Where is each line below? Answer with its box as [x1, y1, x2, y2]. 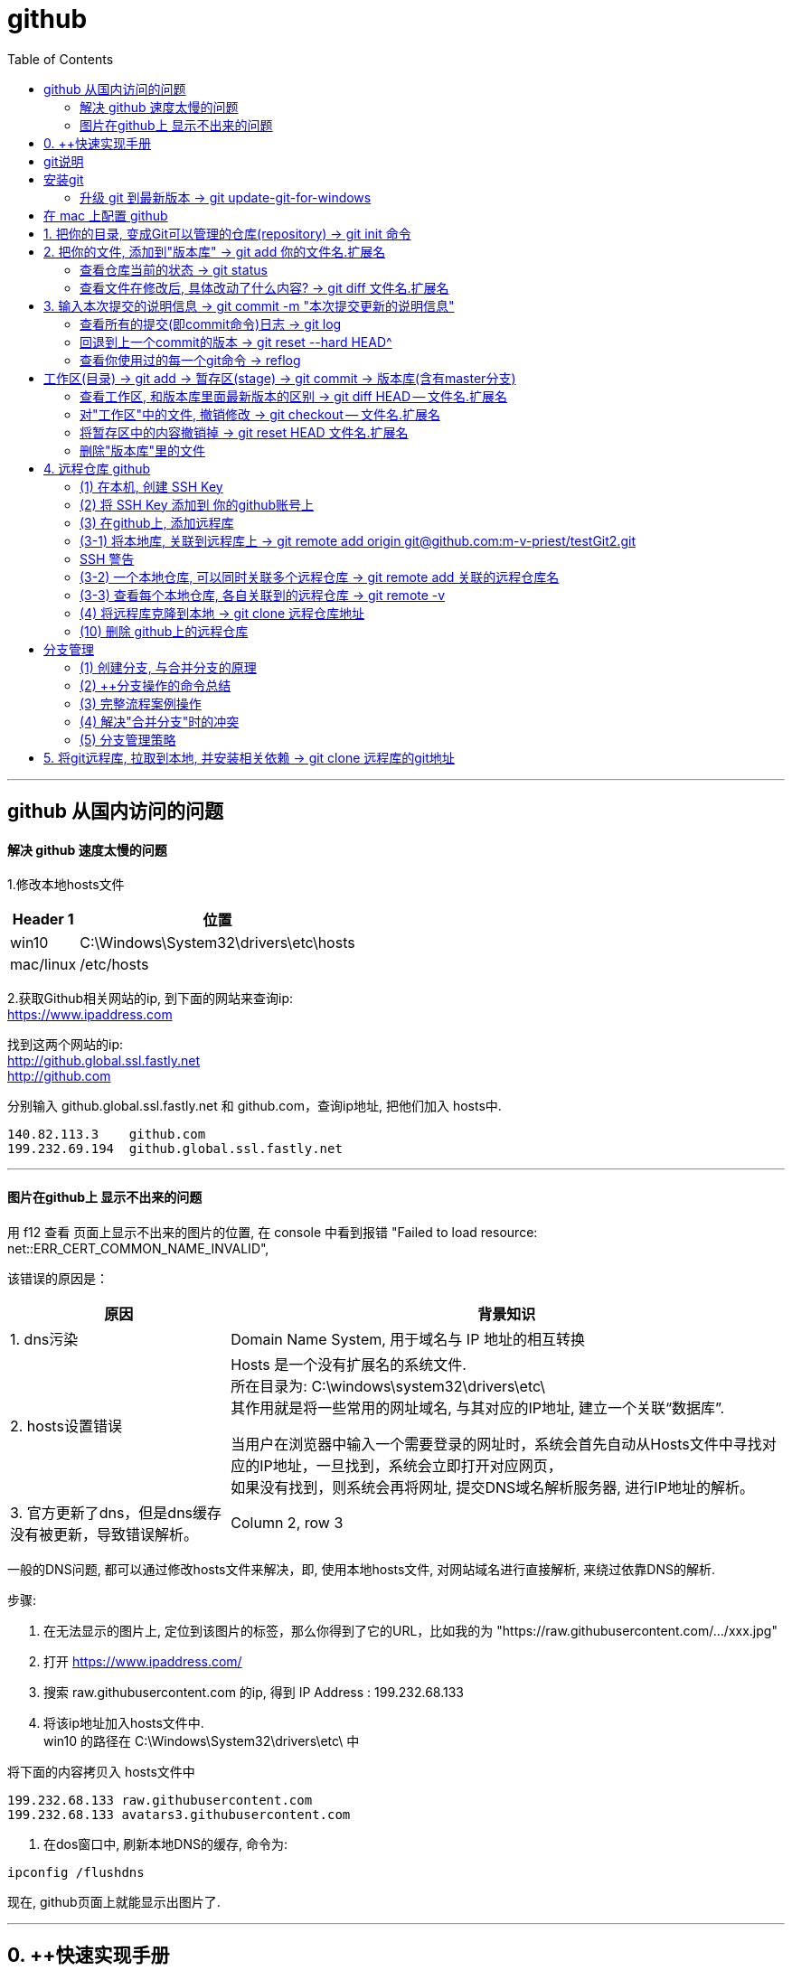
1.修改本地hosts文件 [7, 877, 125, 893]
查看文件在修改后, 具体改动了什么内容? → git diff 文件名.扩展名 [80, 279, 449, 295]
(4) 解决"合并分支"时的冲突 [80, 713, 240, 729]
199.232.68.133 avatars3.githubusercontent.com [7, 1806, 351, 1822]
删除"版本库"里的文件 [80, 442, 206, 458]
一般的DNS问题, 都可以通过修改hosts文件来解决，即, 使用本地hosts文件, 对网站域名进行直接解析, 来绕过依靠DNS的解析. [7, 1561, 715, 1577]
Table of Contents [7, 51, 114, 67]
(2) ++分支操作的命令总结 [80, 677, 231, 693]
